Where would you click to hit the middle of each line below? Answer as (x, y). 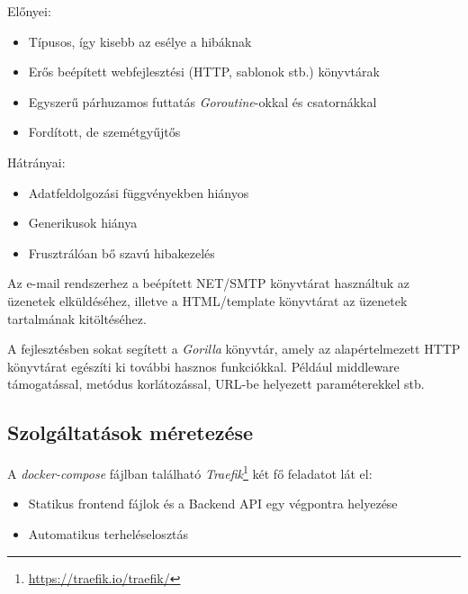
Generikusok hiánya (83, 223)
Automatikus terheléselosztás (108, 533)
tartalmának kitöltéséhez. (77, 318)
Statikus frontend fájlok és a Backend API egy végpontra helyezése (213, 504)
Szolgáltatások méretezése (130, 432)
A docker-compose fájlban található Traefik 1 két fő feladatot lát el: (190, 472)
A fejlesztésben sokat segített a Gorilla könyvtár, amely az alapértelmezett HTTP (234, 349)
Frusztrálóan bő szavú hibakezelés (121, 252)
